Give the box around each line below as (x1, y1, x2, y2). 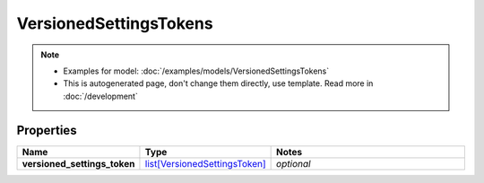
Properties (16, 122, 77, 138)
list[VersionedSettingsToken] (144, 157, 266, 170)
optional (276, 157, 311, 170)
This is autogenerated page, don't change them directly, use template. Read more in (63, 78, 374, 89)
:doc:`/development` (63, 91, 138, 101)
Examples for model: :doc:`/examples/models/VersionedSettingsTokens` (63, 65, 330, 76)
